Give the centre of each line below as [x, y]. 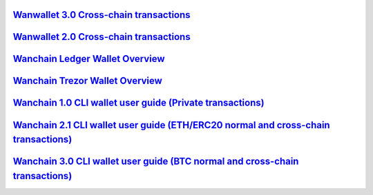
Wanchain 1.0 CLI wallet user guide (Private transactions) [139, 103]
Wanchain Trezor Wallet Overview [87, 81]
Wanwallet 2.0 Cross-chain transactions [102, 37]
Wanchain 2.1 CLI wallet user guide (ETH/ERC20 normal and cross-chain [172, 125]
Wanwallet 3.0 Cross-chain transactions [102, 15]
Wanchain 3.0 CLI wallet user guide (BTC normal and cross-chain [156, 162]
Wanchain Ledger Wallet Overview [89, 59]
